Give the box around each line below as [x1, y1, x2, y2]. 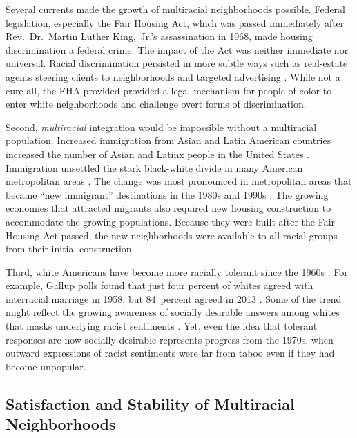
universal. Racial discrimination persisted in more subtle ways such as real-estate [6, 56, 348, 70]
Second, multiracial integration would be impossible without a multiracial [6, 119, 317, 134]
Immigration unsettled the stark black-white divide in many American [6, 160, 303, 175]
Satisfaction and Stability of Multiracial [6, 392, 295, 414]
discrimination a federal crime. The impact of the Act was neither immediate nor [6, 42, 349, 57]
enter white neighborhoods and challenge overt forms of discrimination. [6, 97, 307, 111]
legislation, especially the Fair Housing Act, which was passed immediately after [6, 15, 345, 30]
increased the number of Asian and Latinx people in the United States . [6, 146, 309, 161]
